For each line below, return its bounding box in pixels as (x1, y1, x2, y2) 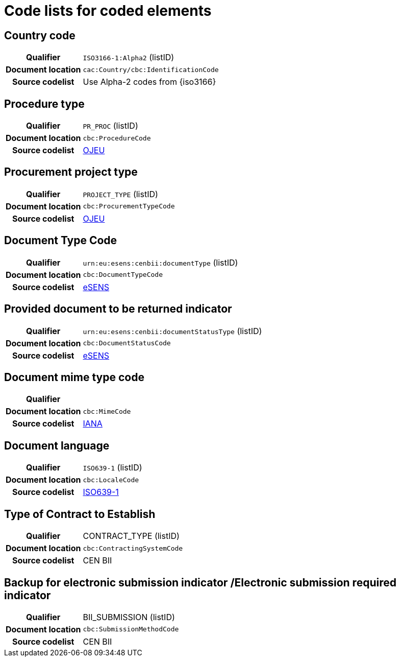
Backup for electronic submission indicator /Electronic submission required (4, 576, 396, 589)
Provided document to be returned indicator (4, 302, 232, 316)
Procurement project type (4, 166, 138, 179)
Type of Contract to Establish (4, 507, 156, 521)
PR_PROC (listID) (83, 121, 138, 131)
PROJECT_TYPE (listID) (83, 188, 158, 199)
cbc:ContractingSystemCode (83, 544, 183, 552)
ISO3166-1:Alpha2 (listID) (83, 52, 174, 63)
